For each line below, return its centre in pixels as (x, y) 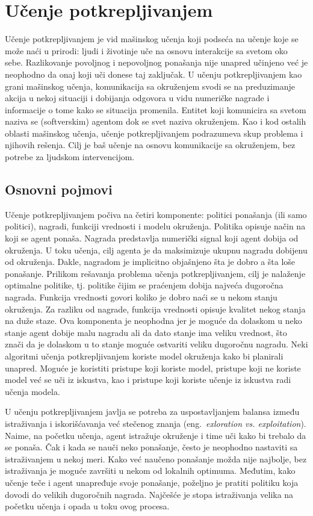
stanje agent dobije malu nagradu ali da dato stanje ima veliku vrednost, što (146, 332)
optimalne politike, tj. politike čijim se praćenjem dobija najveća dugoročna (144, 285)
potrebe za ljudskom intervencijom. (70, 157)
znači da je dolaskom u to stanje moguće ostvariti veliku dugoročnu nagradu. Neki (156, 344)
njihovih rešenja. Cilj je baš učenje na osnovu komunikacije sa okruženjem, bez (150, 145)
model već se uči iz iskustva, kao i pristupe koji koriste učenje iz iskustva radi (148, 380)
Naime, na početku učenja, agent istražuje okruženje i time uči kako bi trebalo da (156, 435)
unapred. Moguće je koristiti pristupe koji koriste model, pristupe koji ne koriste (153, 368)
